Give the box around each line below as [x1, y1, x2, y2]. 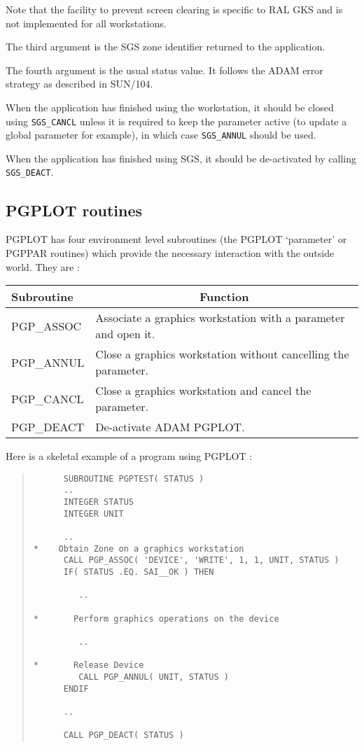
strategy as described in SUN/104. [6, 76, 153, 91]
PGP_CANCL [11, 390, 84, 407]
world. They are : [6, 259, 80, 274]
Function [199, 288, 249, 305]
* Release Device [33, 660, 144, 671]
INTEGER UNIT [63, 508, 124, 519]
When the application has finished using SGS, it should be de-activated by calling [6, 151, 356, 165]
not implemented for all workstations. [6, 15, 167, 30]
